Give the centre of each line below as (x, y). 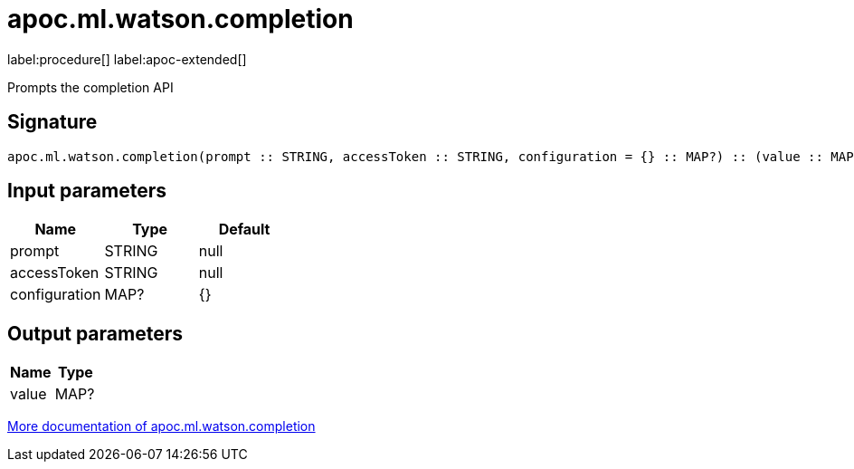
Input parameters (87, 191)
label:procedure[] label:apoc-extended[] (127, 59)
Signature (52, 122)
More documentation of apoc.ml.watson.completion (161, 426)
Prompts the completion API (90, 87)
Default (244, 230)
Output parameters (95, 333)
